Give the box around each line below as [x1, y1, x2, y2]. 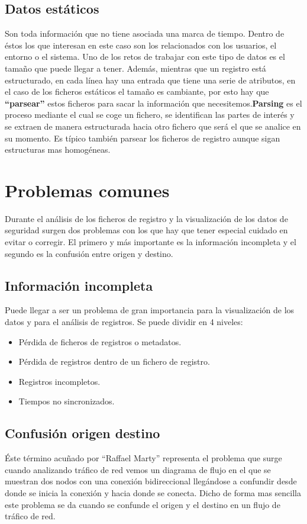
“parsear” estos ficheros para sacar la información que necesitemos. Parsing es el [5, 97, 302, 109]
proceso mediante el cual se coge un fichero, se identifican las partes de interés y [5, 108, 295, 121]
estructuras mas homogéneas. [5, 143, 111, 156]
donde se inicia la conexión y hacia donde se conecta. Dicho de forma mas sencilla [5, 486, 301, 499]
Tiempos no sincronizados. [18, 395, 115, 407]
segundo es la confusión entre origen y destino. [5, 247, 173, 259]
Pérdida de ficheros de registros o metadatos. [18, 335, 182, 348]
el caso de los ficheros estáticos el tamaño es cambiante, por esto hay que [5, 85, 269, 98]
